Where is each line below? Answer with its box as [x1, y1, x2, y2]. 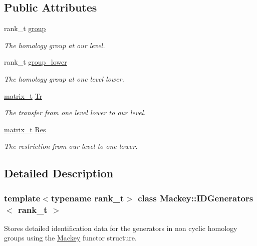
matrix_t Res [4, 124, 46, 134]
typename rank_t [51, 191, 124, 204]
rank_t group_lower [4, 57, 67, 67]
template [4, 191, 41, 204]
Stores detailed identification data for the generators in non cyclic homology [4, 222, 237, 233]
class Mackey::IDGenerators [138, 191, 253, 204]
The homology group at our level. [4, 40, 105, 50]
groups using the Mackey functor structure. [4, 232, 137, 243]
